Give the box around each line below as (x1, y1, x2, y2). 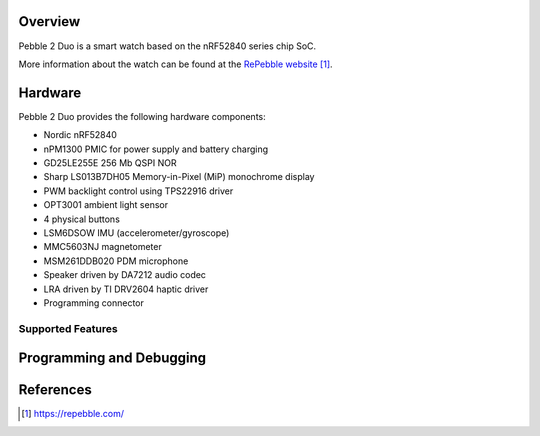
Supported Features (18, 321, 119, 335)
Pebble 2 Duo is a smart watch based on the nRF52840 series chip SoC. (18, 40, 317, 52)
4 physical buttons (43, 213, 120, 225)
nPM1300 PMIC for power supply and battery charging (43, 143, 269, 155)
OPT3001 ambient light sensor (43, 199, 169, 211)
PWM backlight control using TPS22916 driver (43, 185, 234, 197)
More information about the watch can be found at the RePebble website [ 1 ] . (18, 58, 334, 70)
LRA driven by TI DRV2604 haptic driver (43, 283, 209, 295)
